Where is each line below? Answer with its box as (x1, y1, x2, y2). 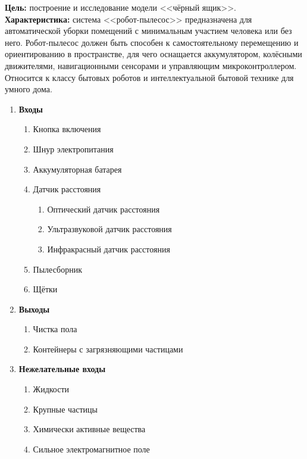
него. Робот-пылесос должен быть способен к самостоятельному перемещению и (5, 36, 299, 48)
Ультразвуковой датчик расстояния (47, 223, 172, 235)
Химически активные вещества (33, 423, 146, 435)
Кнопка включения (33, 123, 101, 135)
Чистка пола (33, 323, 77, 335)
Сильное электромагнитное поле (33, 442, 150, 455)
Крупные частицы (33, 402, 98, 415)
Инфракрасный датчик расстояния (47, 242, 170, 255)
